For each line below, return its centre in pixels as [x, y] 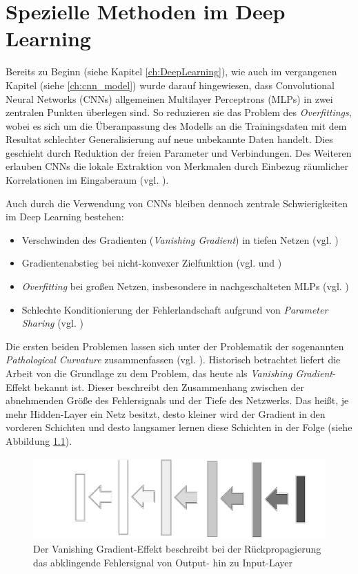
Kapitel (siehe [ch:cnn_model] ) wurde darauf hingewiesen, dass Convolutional [170, 85]
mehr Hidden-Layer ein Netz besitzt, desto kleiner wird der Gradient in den [166, 413]
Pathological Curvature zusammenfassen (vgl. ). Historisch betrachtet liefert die [173, 360]
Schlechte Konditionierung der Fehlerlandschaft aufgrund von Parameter [175, 309]
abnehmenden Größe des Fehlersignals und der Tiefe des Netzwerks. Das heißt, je [177, 400]
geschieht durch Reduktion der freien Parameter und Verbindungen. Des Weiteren [179, 152]
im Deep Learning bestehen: [65, 217]
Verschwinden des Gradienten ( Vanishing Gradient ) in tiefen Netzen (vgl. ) [180, 239]
